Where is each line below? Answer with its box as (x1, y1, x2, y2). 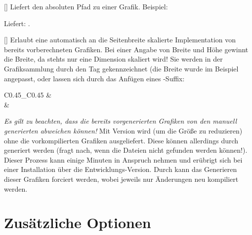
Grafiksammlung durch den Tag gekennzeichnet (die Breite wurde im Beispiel (4, 63, 239, 73)
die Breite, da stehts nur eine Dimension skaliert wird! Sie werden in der (4, 54, 223, 64)
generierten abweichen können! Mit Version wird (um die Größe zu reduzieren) (4, 125, 243, 135)
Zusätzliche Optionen (4, 212, 151, 233)
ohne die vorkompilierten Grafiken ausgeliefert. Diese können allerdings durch (4, 135, 239, 145)
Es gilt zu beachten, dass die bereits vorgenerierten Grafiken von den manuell (4, 116, 237, 126)
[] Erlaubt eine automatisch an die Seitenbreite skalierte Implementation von (4, 34, 236, 45)
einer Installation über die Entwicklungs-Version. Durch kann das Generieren (4, 164, 237, 174)
